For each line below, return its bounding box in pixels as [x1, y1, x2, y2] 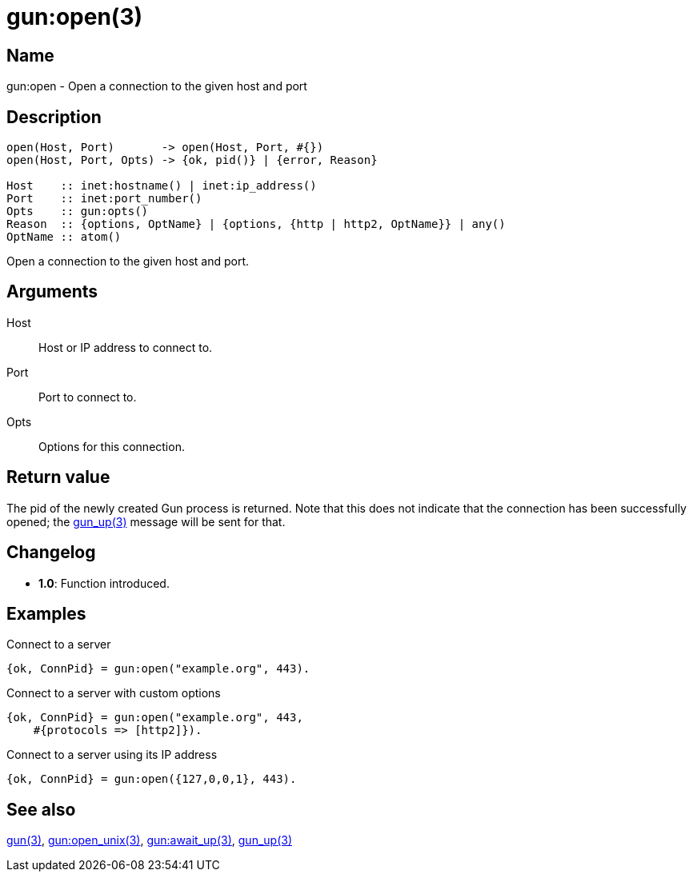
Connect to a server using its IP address [6, 748, 218, 762]
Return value [6, 467, 110, 488]
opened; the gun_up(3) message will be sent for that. [6, 514, 286, 529]
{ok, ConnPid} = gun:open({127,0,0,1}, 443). [6, 772, 297, 786]
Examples [6, 603, 86, 624]
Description [6, 106, 102, 127]
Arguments [6, 281, 98, 302]
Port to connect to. [38, 389, 137, 404]
